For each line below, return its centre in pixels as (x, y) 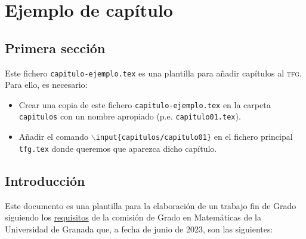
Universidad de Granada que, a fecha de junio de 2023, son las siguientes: (139, 229)
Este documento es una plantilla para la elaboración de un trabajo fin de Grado (151, 205)
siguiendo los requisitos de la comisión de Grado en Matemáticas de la (133, 217)
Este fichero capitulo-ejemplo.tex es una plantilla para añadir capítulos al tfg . (153, 73)
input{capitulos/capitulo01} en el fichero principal (194, 137)
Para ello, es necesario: (46, 85)
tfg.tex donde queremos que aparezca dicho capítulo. (118, 148)
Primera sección (55, 48)
